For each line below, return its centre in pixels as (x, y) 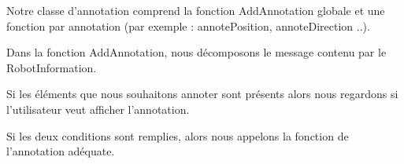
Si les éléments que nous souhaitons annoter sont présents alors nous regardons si (202, 94)
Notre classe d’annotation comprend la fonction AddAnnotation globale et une (196, 10)
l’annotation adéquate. (61, 151)
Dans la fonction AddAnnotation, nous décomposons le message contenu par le (196, 52)
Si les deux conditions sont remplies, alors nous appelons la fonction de (178, 135)
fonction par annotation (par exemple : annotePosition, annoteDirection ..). (188, 26)
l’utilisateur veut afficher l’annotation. (98, 109)
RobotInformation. (52, 67)
